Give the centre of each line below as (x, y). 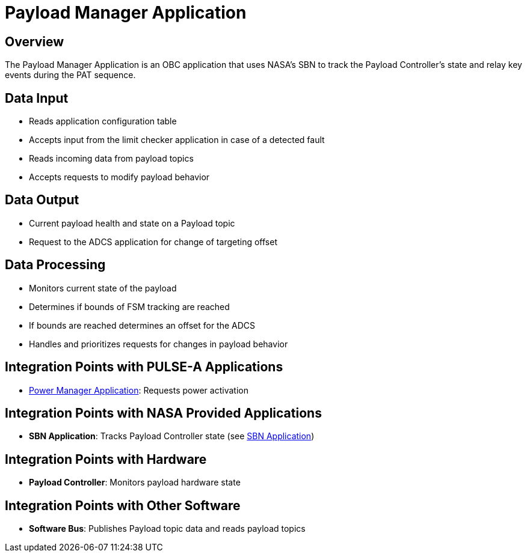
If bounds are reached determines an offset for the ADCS (142, 325)
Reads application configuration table (103, 121)
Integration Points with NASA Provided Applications (163, 413)
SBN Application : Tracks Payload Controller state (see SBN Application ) (172, 436)
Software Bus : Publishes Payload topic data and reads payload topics (167, 529)
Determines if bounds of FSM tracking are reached (129, 306)
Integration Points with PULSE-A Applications (144, 367)
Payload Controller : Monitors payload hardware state (135, 482)
